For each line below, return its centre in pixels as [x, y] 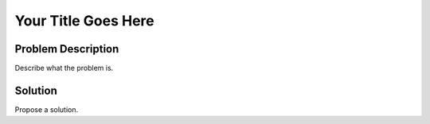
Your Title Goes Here [84, 21]
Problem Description [67, 49]
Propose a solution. [47, 109]
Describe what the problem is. [64, 68]
